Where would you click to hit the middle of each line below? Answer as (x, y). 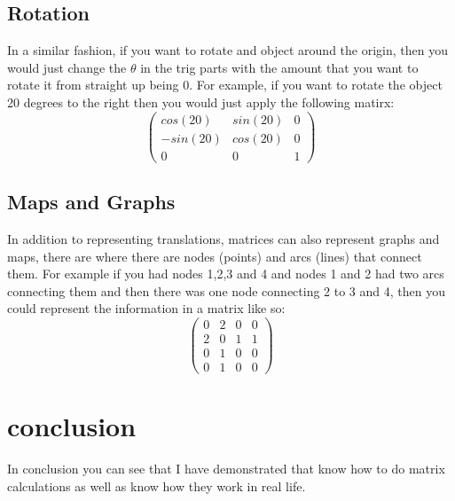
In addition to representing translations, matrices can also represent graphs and (224, 238)
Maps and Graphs (91, 202)
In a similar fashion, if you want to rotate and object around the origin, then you (227, 50)
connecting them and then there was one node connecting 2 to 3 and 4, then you (226, 290)
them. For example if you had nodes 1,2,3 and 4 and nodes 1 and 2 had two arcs (226, 274)
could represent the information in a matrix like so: (146, 308)
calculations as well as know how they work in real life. (157, 485)
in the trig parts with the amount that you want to (279, 67)
